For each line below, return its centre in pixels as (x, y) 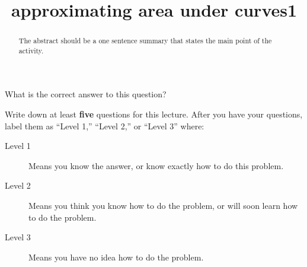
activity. (31, 50)
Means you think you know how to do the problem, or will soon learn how (163, 206)
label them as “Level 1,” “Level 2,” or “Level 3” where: (105, 125)
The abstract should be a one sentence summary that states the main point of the (145, 41)
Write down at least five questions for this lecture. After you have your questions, (154, 114)
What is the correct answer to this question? (86, 94)
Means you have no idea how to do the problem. (116, 257)
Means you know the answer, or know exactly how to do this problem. (156, 165)
